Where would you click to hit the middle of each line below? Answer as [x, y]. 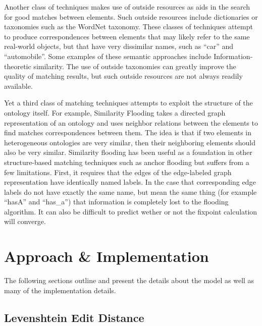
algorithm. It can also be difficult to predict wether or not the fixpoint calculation [131, 211]
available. [18, 86]
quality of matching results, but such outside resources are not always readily [123, 76]
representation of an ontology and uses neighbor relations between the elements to [131, 122]
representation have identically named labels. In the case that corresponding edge [130, 182]
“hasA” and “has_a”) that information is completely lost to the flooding [116, 202]
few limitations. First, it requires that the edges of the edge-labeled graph [118, 172]
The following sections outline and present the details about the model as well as [129, 280]
